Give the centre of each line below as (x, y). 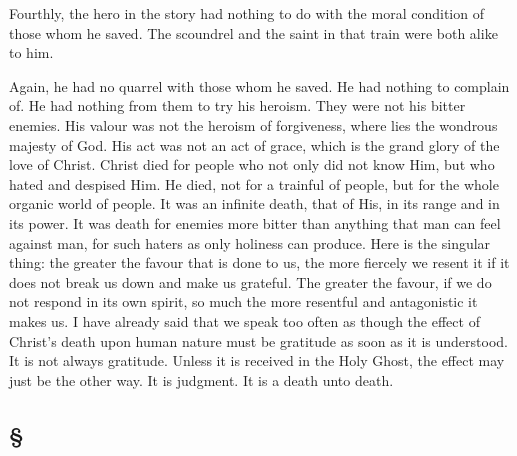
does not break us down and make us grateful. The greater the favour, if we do (250, 281)
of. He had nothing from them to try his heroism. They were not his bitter (237, 105)
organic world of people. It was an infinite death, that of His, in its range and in (254, 203)
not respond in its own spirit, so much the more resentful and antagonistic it (243, 301)
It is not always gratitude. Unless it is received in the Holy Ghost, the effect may (257, 360)
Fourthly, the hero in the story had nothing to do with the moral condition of (246, 13)
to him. (31, 52)
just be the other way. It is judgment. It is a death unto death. (201, 379)
